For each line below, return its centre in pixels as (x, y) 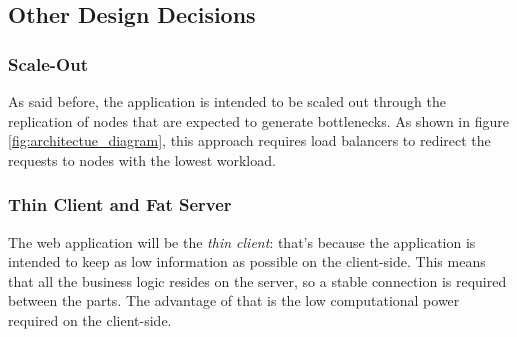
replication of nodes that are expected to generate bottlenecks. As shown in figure (258, 120)
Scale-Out (48, 63)
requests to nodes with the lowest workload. (142, 159)
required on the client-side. (90, 319)
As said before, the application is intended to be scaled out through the (227, 101)
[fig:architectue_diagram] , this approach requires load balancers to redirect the (249, 140)
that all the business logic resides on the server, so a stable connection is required (257, 280)
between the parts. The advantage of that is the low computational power (234, 300)
